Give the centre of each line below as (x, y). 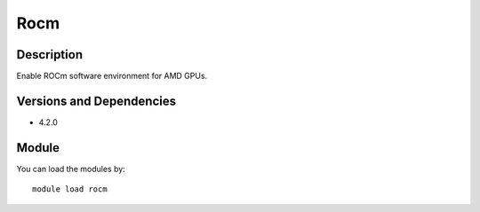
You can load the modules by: (71, 169)
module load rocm (70, 189)
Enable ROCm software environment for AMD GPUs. (112, 76)
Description (50, 55)
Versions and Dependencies (96, 101)
